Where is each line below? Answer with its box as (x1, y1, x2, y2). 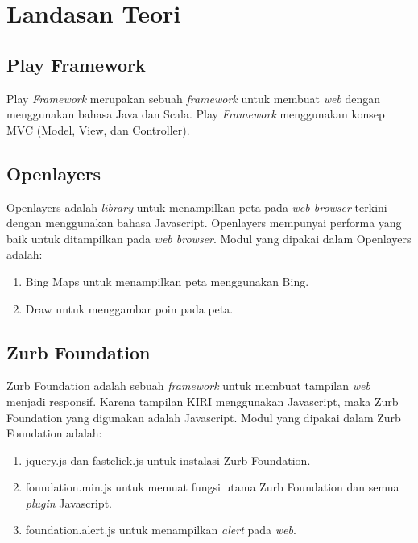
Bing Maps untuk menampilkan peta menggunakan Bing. (25, 272, 309, 289)
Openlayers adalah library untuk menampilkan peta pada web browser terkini (6, 198, 387, 215)
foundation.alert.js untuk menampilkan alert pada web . (25, 521, 296, 538)
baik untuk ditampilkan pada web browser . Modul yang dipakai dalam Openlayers (6, 230, 412, 247)
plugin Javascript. (25, 494, 112, 511)
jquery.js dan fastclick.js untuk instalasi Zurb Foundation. (25, 451, 311, 468)
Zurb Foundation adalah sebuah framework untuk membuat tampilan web (6, 377, 370, 394)
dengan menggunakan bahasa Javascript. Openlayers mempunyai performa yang (6, 214, 402, 231)
